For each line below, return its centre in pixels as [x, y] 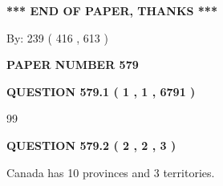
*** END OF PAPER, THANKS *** [112, 10]
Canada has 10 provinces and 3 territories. [111, 172]
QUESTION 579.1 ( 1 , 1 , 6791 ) [101, 91]
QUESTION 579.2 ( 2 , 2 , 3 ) [91, 145]
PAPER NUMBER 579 [73, 65]
